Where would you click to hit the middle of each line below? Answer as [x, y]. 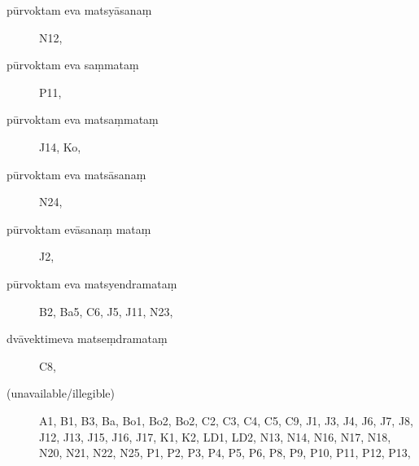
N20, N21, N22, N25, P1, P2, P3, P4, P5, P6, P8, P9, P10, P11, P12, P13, [225, 453]
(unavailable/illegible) [61, 393]
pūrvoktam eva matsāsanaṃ [76, 174]
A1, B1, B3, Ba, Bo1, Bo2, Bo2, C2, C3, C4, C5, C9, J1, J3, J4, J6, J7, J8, [226, 420]
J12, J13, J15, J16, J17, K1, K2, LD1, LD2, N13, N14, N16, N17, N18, [215, 436]
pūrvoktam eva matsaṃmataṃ [83, 119]
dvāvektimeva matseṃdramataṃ [87, 339]
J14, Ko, [60, 146]
